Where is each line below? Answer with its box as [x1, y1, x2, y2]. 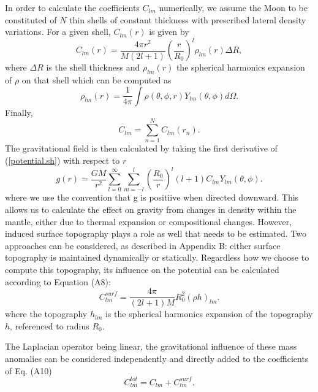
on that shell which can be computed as [21, 74, 172, 86]
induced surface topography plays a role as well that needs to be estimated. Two [5, 227, 307, 240]
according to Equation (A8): [5, 275, 111, 288]
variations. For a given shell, [5, 25, 111, 38]
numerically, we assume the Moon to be [159, 1, 308, 13]
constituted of [5, 13, 57, 26]
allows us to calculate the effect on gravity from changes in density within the [5, 203, 297, 215]
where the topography [5, 307, 88, 320]
